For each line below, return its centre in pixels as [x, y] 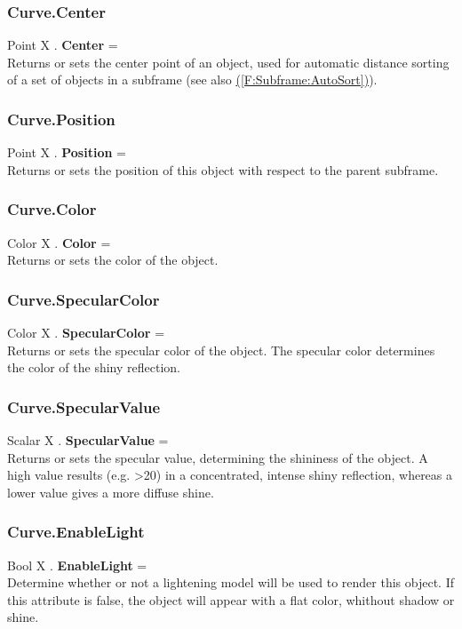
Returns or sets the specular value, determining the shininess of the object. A [218, 457]
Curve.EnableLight [76, 532]
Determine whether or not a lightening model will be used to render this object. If [231, 582]
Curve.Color [52, 209]
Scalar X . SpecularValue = [88, 440]
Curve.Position [61, 119]
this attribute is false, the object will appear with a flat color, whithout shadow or [231, 599]
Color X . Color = [59, 242]
